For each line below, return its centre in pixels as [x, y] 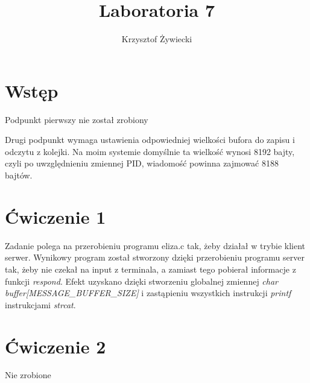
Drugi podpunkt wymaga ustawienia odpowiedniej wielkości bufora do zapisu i [150, 140]
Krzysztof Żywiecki [157, 39]
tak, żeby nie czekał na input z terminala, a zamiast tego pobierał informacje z [150, 269]
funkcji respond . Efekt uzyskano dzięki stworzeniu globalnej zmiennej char [141, 281]
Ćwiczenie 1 [55, 216]
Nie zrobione [28, 375]
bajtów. [19, 175]
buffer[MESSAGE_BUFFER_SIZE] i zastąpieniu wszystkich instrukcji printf [148, 293]
